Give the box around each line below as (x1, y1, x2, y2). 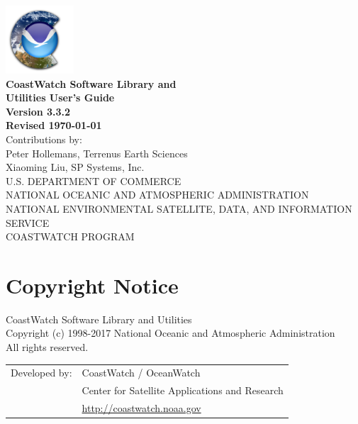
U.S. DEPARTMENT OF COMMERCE (6, 173, 181, 188)
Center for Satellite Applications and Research (82, 383, 284, 398)
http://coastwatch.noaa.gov (82, 401, 201, 415)
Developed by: (11, 365, 72, 380)
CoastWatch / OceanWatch (82, 365, 201, 380)
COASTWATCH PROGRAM (6, 229, 135, 244)
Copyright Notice (6, 270, 179, 299)
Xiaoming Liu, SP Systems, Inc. (6, 160, 145, 174)
